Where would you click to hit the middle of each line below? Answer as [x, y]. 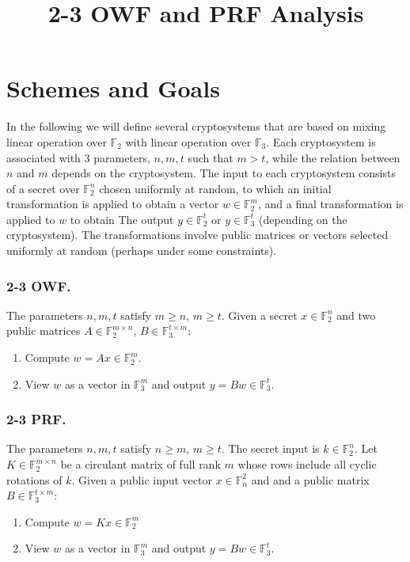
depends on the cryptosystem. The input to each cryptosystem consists [224, 173]
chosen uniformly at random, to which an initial [215, 188]
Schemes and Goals [113, 88]
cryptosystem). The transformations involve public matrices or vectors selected [197, 235]
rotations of [34, 479]
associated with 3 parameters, [78, 157]
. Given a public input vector [142, 479]
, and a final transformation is [330, 204]
